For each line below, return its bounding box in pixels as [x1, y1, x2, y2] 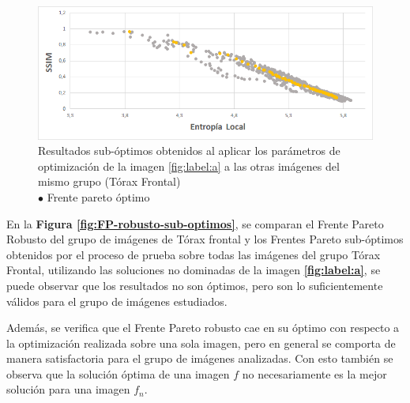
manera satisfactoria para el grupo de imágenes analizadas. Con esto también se [6, 350, 393, 367]
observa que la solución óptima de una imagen [6, 365, 230, 382]
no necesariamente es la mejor [242, 365, 387, 382]
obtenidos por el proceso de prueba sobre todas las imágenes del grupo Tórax [6, 246, 381, 262]
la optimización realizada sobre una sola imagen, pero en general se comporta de [6, 334, 396, 351]
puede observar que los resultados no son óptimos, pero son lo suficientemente [6, 277, 383, 293]
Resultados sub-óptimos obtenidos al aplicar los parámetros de [38, 142, 340, 159]
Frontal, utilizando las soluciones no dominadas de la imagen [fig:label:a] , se [6, 262, 381, 278]
